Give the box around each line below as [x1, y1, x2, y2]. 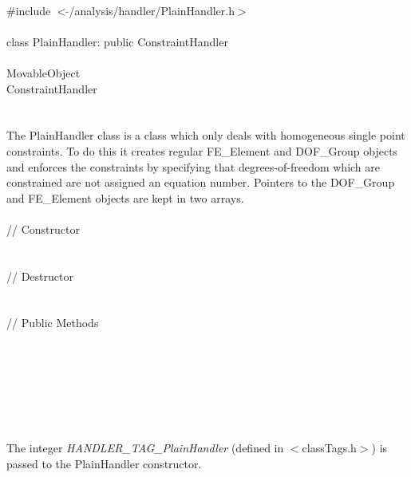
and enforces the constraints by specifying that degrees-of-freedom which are [6, 158, 381, 175]
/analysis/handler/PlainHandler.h [69, 2, 235, 18]
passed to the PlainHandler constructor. [6, 455, 202, 471]
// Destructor [6, 267, 73, 284]
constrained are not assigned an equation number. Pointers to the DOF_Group [6, 174, 395, 191]
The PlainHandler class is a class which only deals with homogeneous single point [6, 127, 405, 144]
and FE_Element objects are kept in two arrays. [6, 189, 244, 206]
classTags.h [302, 440, 357, 456]
